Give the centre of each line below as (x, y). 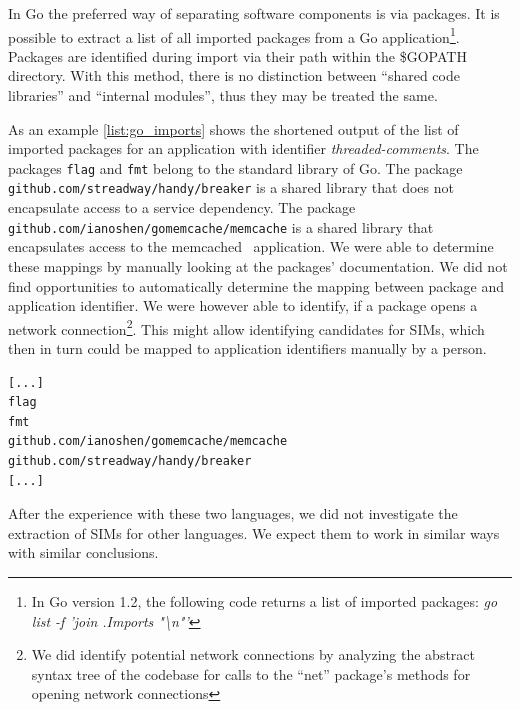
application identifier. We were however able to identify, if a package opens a (243, 305)
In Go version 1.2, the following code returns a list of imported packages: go (264, 600)
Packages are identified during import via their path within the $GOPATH (237, 55)
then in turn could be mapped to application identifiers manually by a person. (247, 348)
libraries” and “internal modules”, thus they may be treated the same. (223, 95)
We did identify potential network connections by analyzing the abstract (253, 654)
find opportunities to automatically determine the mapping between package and (256, 285)
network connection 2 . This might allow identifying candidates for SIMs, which (246, 327)
